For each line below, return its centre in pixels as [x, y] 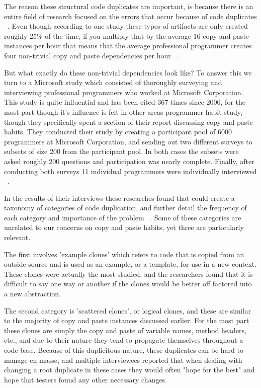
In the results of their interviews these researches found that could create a [119, 198]
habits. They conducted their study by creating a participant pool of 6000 [118, 132]
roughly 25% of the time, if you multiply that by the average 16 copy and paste [127, 35]
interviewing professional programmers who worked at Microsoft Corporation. [124, 92]
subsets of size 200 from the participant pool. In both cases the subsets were [121, 151]
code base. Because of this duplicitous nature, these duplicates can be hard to [124, 350]
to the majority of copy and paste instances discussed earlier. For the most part [127, 320]
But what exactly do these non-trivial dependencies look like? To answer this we [128, 72]
